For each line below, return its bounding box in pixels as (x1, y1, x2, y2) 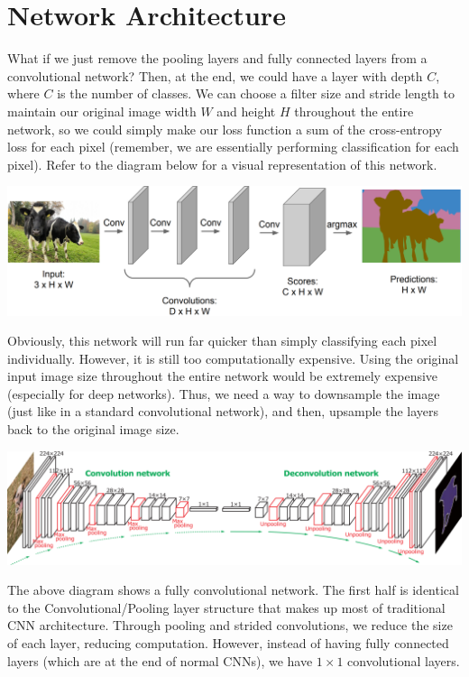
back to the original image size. (7, 420, 179, 439)
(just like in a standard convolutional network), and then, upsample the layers (7, 402, 439, 421)
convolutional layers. (347, 651, 460, 670)
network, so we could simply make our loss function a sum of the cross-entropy (7, 119, 443, 138)
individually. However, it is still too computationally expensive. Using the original (7, 348, 459, 367)
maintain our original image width (7, 101, 197, 120)
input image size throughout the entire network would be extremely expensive (7, 366, 438, 385)
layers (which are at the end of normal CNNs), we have (7, 651, 313, 670)
